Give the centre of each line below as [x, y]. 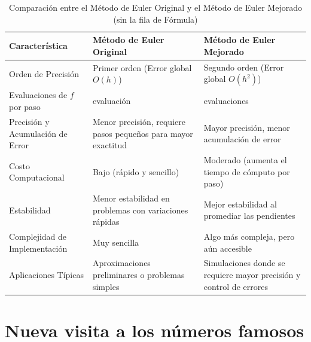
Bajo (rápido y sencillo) [136, 171]
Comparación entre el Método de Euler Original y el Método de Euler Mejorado [155, 7]
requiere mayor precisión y [252, 275]
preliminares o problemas [138, 275]
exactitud [110, 145]
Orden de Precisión [44, 73]
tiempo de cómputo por [247, 171]
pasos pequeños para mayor [143, 133]
